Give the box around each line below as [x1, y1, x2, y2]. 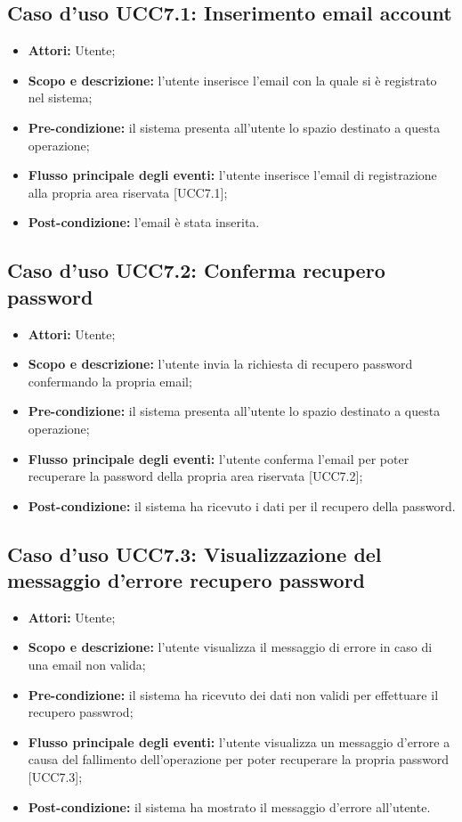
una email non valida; [28, 655, 146, 674]
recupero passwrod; [28, 703, 134, 721]
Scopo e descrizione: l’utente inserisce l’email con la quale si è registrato [28, 70, 437, 89]
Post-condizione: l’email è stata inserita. [28, 213, 260, 232]
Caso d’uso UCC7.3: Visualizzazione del [7, 540, 382, 567]
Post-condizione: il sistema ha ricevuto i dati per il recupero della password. [28, 496, 456, 515]
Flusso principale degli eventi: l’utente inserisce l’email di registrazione [28, 166, 437, 184]
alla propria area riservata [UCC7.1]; [28, 183, 228, 201]
